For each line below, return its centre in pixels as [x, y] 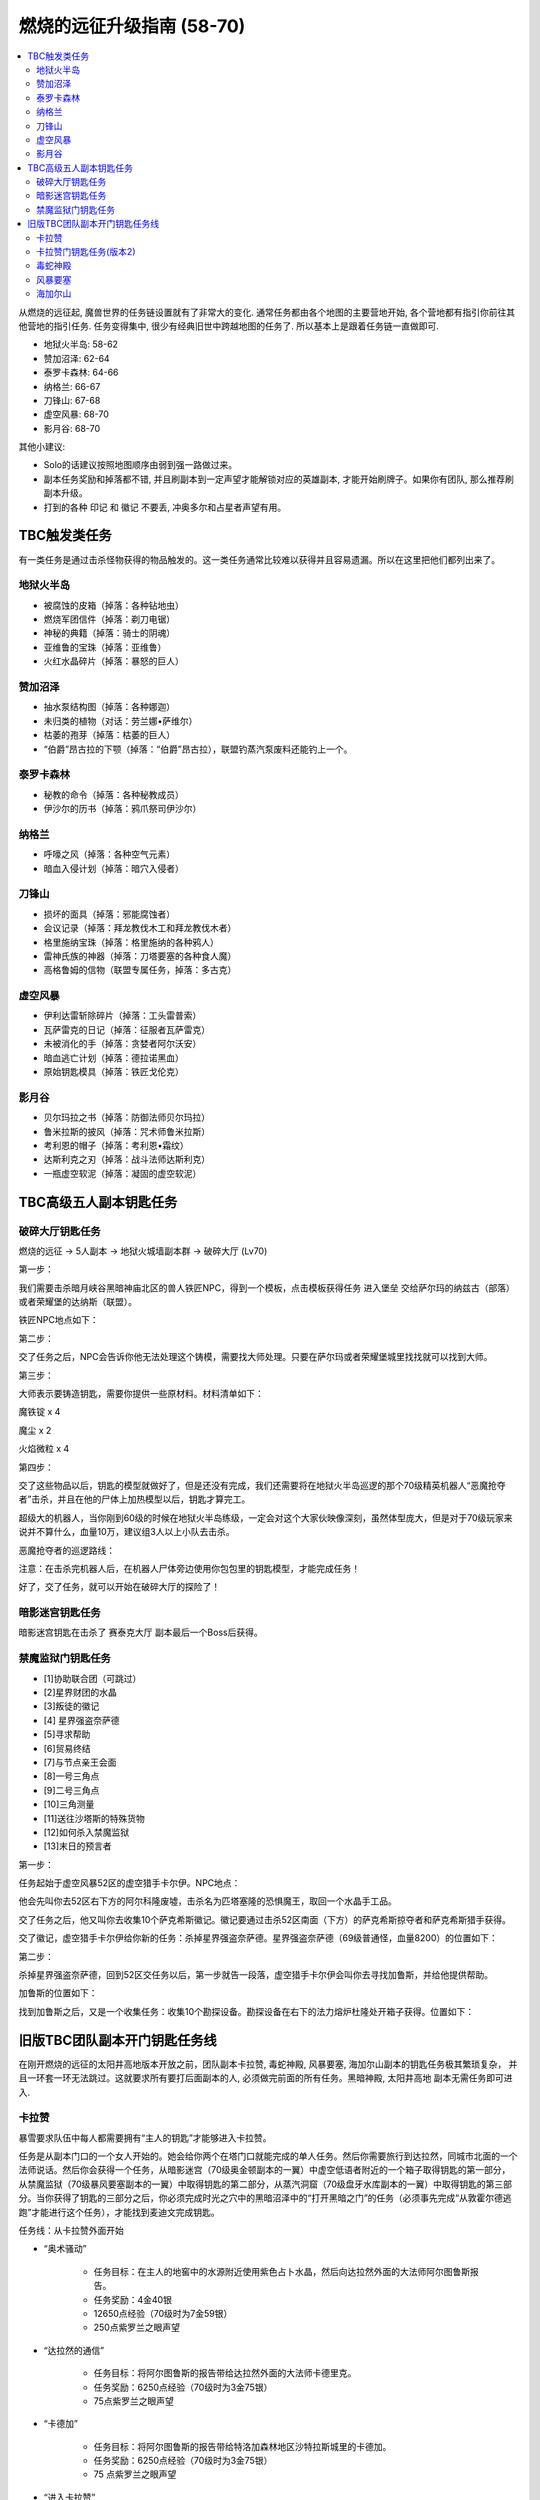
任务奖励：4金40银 [132, 2299]
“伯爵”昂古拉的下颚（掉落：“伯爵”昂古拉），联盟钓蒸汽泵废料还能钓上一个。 [198, 749]
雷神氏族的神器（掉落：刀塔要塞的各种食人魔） [140, 956]
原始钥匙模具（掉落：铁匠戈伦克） [113, 1072]
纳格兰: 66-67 [72, 386]
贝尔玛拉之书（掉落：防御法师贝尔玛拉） [126, 1117]
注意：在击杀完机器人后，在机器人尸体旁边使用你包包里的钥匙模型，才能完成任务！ [189, 1568]
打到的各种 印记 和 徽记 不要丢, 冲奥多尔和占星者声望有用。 [165, 507]
